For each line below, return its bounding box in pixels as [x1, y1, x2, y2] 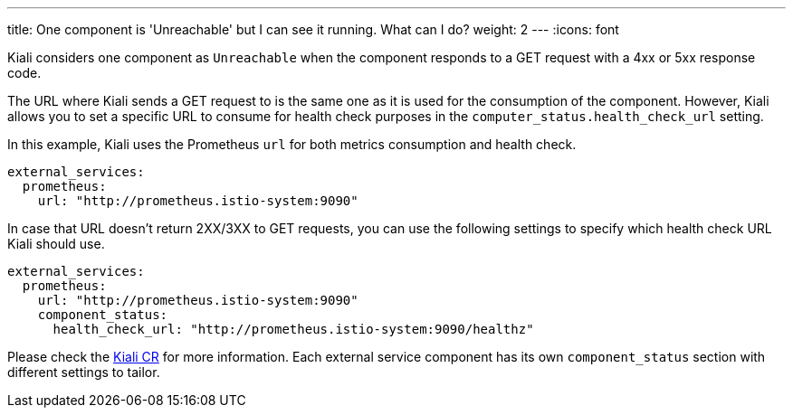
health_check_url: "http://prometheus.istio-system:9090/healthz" [53, 322, 534, 336]
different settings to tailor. [7, 364, 160, 380]
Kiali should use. [7, 236, 105, 251]
